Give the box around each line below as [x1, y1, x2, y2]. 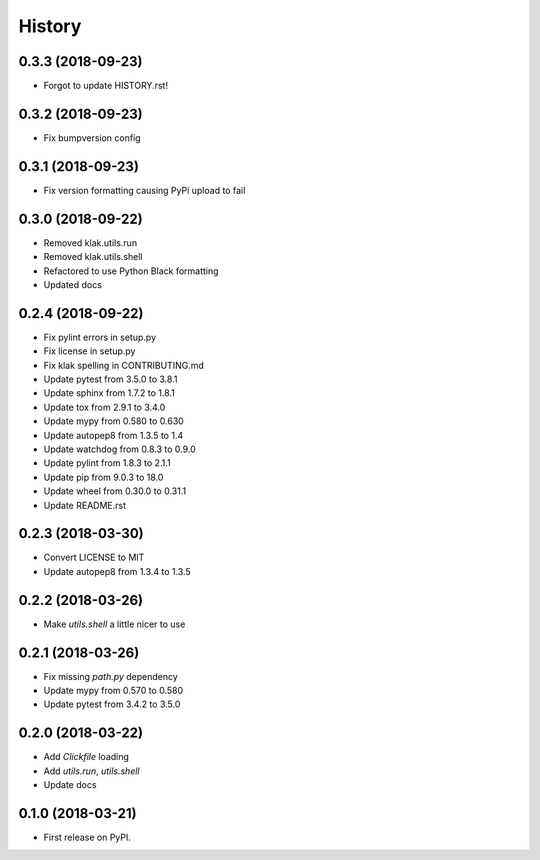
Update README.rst [43, 499, 127, 511]
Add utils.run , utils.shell [43, 765, 140, 777]
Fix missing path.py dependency [43, 670, 179, 682]
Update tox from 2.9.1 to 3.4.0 [43, 401, 166, 413]
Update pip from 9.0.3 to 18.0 [43, 471, 164, 483]
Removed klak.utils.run [43, 236, 138, 249]
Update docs [43, 779, 97, 791]
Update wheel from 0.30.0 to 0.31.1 [43, 485, 187, 497]
